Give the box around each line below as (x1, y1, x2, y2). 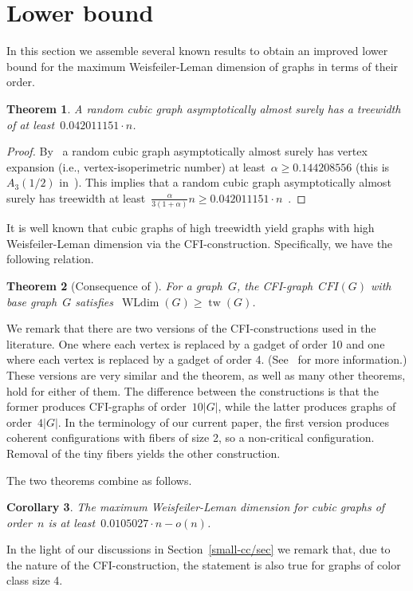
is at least (48, 514, 96, 530)
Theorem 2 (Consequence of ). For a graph (6, 277, 222, 294)
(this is (355, 158, 390, 175)
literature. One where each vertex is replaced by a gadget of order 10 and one (6, 335, 385, 352)
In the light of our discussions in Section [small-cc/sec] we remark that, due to (6, 541, 391, 558)
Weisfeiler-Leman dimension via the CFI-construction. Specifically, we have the (6, 234, 393, 251)
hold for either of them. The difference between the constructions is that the (6, 382, 380, 399)
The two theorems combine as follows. (6, 471, 192, 488)
